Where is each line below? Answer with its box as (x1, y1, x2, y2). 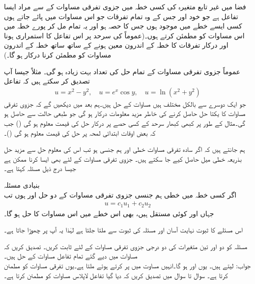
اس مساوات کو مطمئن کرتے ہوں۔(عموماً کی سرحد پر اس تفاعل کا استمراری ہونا (4, 30, 245, 40)
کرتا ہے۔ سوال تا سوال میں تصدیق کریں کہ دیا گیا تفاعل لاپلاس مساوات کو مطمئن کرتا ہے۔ (4, 270, 228, 280)
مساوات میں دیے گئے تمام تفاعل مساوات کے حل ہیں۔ (4, 251, 138, 261)
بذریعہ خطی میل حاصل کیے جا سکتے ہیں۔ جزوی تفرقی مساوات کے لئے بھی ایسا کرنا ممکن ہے (4, 153, 242, 164)
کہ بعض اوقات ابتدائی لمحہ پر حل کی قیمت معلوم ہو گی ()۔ (4, 127, 156, 138)
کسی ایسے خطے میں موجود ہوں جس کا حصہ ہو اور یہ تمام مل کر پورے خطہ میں (4, 21, 242, 31)
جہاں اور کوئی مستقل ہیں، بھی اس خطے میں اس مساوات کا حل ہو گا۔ (4, 208, 214, 218)
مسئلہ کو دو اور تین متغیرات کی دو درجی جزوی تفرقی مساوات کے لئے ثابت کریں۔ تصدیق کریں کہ (4, 241, 248, 251)
